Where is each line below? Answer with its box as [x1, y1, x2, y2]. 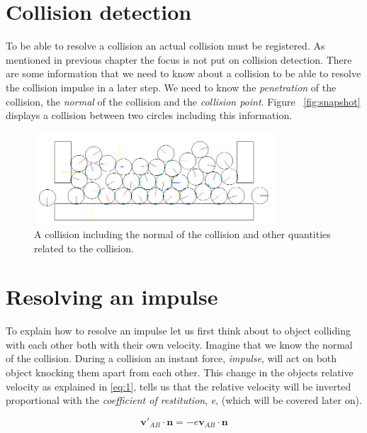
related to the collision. [34, 240, 134, 255]
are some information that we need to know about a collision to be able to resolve [6, 66, 361, 81]
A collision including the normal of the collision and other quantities [34, 226, 331, 241]
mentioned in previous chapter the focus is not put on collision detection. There [6, 52, 352, 67]
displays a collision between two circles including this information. [6, 108, 293, 123]
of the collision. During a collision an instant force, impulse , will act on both [6, 351, 337, 366]
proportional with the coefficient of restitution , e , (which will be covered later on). [6, 393, 362, 407]
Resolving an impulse [6, 282, 218, 311]
